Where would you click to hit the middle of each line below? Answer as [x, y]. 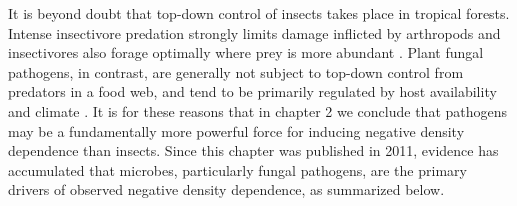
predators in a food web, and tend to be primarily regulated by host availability [252, 91]
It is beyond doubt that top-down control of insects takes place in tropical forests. [259, 13]
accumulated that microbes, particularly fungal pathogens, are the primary [237, 169]
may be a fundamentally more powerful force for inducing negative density [236, 130]
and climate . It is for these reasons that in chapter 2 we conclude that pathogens [258, 110]
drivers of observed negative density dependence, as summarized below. [226, 189]
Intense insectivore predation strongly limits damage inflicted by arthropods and [254, 32]
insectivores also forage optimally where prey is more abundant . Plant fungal [246, 52]
